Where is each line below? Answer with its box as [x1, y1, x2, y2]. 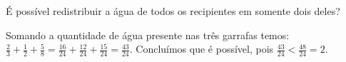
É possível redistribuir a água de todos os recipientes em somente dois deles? [6, 4, 340, 18]
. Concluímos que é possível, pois [129, 41, 274, 56]
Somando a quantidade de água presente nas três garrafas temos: [6, 27, 290, 42]
